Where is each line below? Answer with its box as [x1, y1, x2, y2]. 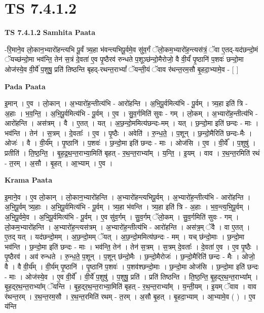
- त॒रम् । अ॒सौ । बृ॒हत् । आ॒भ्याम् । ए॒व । [5, 157, 113, 168]
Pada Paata [5, 81, 46, 91]
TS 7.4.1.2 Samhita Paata [5, 27, 96, 38]
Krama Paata [5, 175, 52, 185]
